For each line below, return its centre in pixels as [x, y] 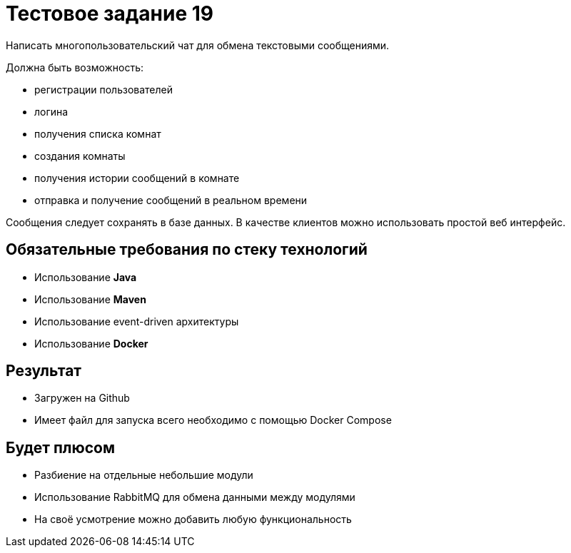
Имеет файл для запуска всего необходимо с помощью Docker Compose [213, 420]
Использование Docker [91, 343]
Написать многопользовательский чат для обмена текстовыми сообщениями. [198, 45]
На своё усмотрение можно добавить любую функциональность [193, 519]
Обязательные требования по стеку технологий [187, 250]
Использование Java [86, 277]
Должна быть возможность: [75, 67]
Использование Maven [90, 299]
